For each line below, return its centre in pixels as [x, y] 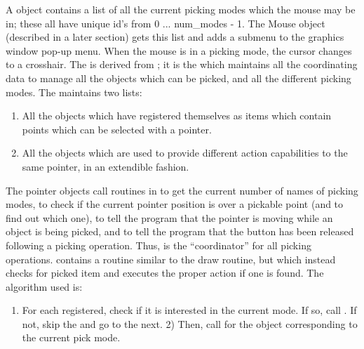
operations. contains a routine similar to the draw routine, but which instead [171, 259]
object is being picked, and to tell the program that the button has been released [180, 231]
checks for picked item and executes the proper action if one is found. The [165, 273]
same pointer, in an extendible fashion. [106, 166]
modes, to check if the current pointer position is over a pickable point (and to [175, 204]
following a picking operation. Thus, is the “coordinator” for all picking [159, 245]
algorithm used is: [44, 286]
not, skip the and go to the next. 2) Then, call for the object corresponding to [190, 323]
